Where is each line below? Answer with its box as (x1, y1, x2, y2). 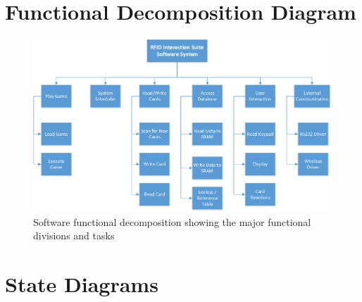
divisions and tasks (33, 228, 115, 243)
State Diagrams (5, 269, 158, 298)
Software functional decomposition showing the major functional (33, 214, 311, 229)
